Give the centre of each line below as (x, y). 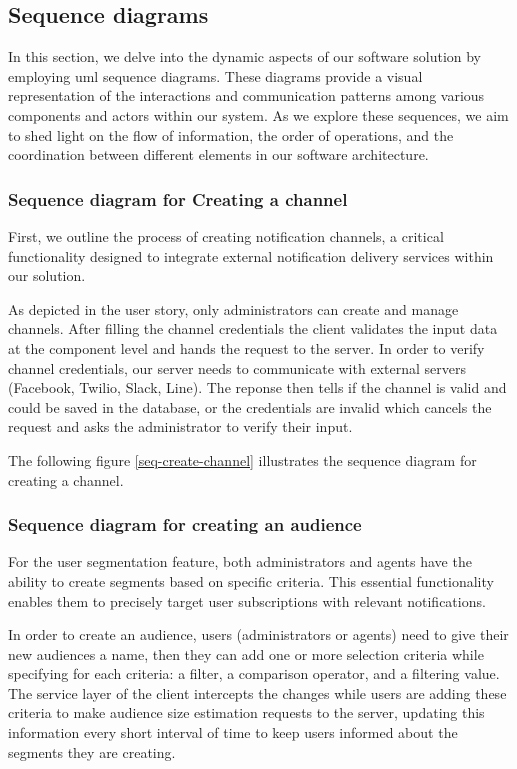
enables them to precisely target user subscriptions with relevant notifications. (247, 600)
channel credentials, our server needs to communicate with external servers (237, 367)
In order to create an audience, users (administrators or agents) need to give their (258, 634)
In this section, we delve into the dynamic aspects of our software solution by (245, 56)
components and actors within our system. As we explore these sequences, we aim (258, 114)
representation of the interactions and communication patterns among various (246, 95)
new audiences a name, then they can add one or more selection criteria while (246, 653)
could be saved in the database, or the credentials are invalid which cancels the (250, 406)
